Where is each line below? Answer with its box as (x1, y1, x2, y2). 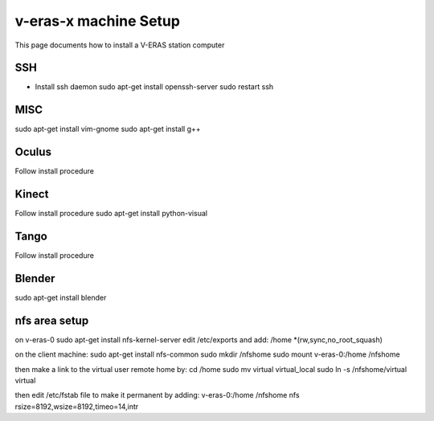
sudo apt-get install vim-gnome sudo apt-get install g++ (14, 125, 201, 134)
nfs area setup (14, 313, 89, 327)
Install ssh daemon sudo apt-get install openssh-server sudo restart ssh (35, 82, 274, 92)
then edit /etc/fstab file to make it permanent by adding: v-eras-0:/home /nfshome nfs (14, 390, 301, 400)
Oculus (14, 145, 52, 159)
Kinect (14, 187, 49, 201)
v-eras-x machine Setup (14, 12, 181, 30)
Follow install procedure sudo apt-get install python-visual (14, 209, 208, 219)
